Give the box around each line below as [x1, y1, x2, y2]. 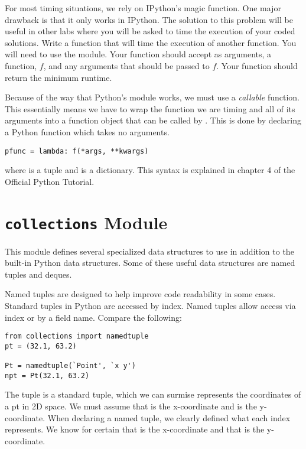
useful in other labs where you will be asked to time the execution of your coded [5, 25, 295, 37]
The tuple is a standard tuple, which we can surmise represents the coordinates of [5, 388, 301, 401]
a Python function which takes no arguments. [5, 125, 170, 138]
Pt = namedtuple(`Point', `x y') [5, 362, 136, 370]
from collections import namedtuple [5, 332, 149, 341]
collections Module [5, 210, 168, 234]
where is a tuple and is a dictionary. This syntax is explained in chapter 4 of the [5, 164, 295, 176]
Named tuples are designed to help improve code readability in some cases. [5, 288, 276, 300]
